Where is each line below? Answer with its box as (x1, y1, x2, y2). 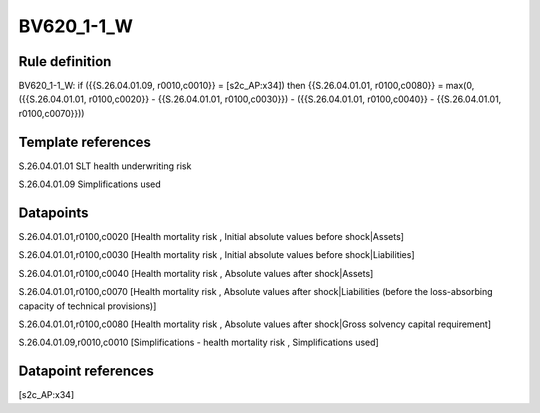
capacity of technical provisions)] (18, 300, 157, 312)
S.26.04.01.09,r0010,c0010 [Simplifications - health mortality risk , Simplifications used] (18, 336, 379, 349)
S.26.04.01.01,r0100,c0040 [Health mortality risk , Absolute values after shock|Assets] (18, 267, 374, 279)
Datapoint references (18, 363, 155, 380)
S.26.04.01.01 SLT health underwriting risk (18, 160, 192, 172)
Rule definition (18, 53, 112, 70)
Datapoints (18, 204, 89, 221)
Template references (18, 133, 152, 150)
